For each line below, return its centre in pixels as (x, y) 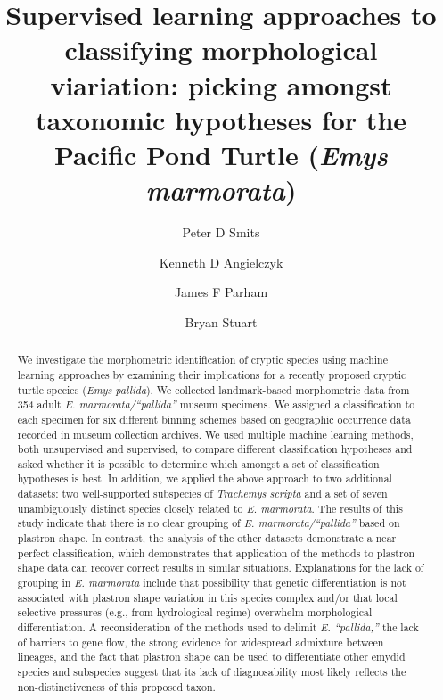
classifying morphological (221, 49)
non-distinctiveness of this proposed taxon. (116, 686)
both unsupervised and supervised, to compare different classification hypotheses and (215, 449)
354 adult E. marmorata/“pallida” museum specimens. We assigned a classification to (216, 404)
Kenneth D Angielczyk (221, 262)
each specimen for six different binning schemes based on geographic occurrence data (214, 419)
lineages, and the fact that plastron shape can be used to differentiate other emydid (211, 657)
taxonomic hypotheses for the (221, 119)
